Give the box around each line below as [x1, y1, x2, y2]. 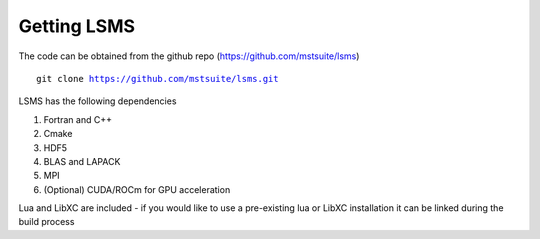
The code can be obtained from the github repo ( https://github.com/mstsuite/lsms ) [18, 50, 360, 62]
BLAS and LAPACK [43, 155, 121, 167]
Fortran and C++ [43, 113, 112, 125]
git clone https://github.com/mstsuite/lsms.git [36, 73, 279, 84]
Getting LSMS [18, 15, 135, 37]
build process [18, 216, 75, 228]
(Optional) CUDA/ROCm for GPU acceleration [43, 183, 231, 195]
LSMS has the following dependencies [18, 95, 177, 107]
